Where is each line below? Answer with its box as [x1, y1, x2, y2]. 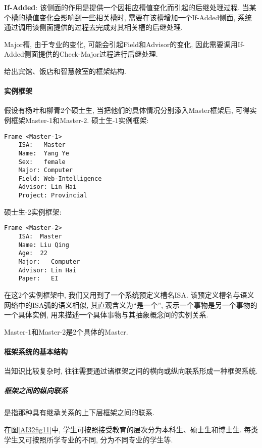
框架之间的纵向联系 [4, 385, 68, 396]
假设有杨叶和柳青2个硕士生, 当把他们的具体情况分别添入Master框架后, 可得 [4, 105, 250, 115]
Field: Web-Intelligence [18, 175, 102, 182]
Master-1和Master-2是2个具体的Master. [4, 326, 128, 337]
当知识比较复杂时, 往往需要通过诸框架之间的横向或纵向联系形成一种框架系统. [4, 365, 258, 376]
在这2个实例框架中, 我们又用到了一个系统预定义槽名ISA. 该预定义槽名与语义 [4, 289, 254, 300]
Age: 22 [18, 250, 47, 257]
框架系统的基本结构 [4, 346, 68, 356]
